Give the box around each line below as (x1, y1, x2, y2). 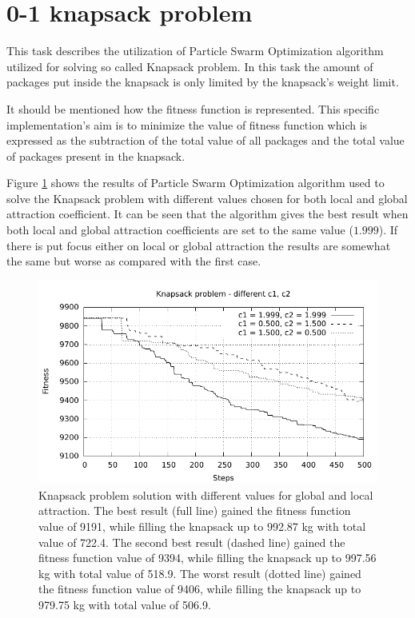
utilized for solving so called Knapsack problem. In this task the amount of (6, 58, 373, 74)
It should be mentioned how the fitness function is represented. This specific (6, 100, 380, 117)
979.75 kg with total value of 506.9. (38, 596, 211, 612)
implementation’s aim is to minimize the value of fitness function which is (6, 116, 368, 133)
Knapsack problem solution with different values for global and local (38, 486, 373, 503)
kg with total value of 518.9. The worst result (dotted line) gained (38, 564, 361, 581)
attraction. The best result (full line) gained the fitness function (38, 502, 351, 519)
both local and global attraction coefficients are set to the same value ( (6, 221, 353, 238)
